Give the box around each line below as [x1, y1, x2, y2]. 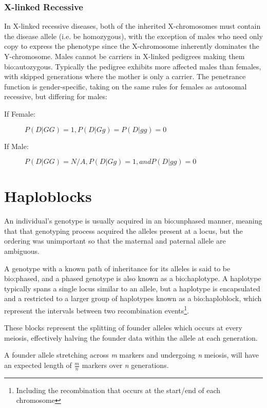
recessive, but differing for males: [4, 91, 107, 102]
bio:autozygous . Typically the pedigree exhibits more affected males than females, [4, 61, 261, 71]
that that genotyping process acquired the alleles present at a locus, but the [4, 225, 243, 236]
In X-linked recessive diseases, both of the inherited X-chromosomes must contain [4, 21, 261, 31]
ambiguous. [4, 246, 40, 256]
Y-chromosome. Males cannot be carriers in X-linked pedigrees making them [4, 51, 245, 61]
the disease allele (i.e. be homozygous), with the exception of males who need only [4, 30, 263, 41]
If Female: [4, 108, 35, 119]
